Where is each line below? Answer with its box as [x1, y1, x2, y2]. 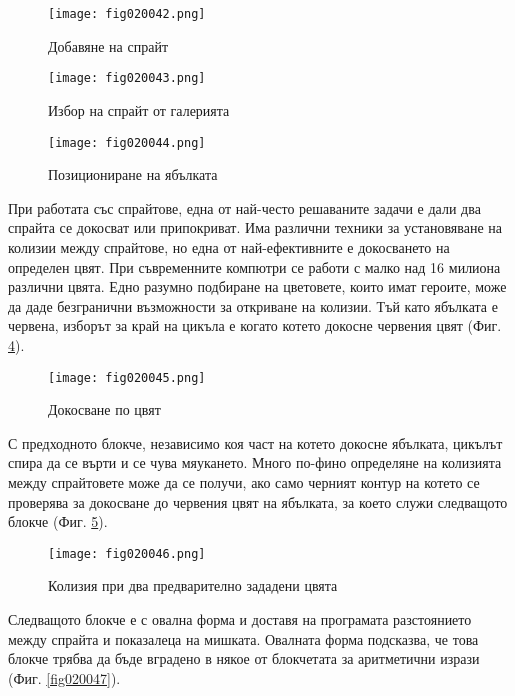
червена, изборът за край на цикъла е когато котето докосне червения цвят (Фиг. [8, 315, 502, 336]
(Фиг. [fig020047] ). [8, 667, 121, 688]
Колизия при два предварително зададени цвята [48, 575, 338, 596]
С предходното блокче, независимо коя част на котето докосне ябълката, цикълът [8, 432, 503, 453]
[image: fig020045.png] [48, 370, 206, 385]
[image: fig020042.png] [48, 7, 206, 21]
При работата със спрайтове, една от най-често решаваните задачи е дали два [8, 197, 481, 218]
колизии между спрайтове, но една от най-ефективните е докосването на [8, 236, 450, 257]
